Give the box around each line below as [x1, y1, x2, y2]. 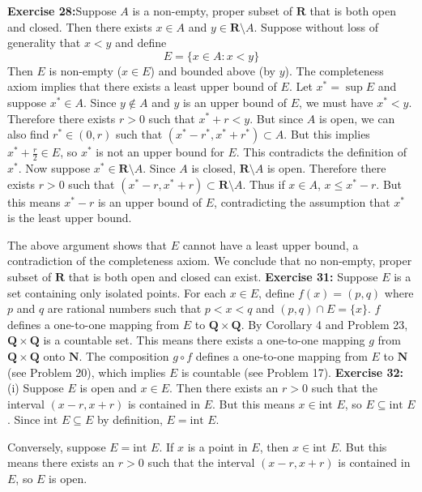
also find [7, 126, 49, 143]
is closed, [191, 159, 237, 176]
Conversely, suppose [7, 438, 106, 455]
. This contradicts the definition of [236, 143, 407, 160]
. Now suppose [18, 159, 91, 176]
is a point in [187, 438, 248, 455]
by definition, [96, 411, 163, 428]
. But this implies [283, 126, 370, 143]
